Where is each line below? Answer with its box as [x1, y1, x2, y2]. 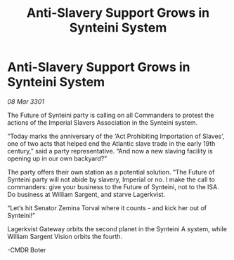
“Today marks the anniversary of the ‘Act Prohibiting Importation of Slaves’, [7, 132, 225, 140]
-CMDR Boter [7, 245, 46, 254]
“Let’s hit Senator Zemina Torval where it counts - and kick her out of [7, 203, 207, 212]
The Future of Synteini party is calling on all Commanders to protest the [7, 111, 214, 119]
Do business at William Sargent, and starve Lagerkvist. [7, 190, 166, 198]
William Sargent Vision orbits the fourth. [7, 232, 123, 240]
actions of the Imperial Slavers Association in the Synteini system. [7, 118, 198, 127]
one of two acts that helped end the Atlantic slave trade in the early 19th [7, 139, 216, 148]
